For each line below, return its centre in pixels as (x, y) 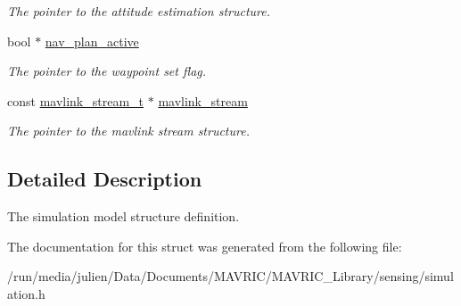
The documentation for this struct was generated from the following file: (205, 246)
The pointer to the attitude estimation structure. (139, 11)
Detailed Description (105, 179)
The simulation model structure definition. (123, 216)
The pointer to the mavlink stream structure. (128, 131)
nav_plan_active (92, 41)
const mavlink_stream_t (76, 100)
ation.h (26, 293)
